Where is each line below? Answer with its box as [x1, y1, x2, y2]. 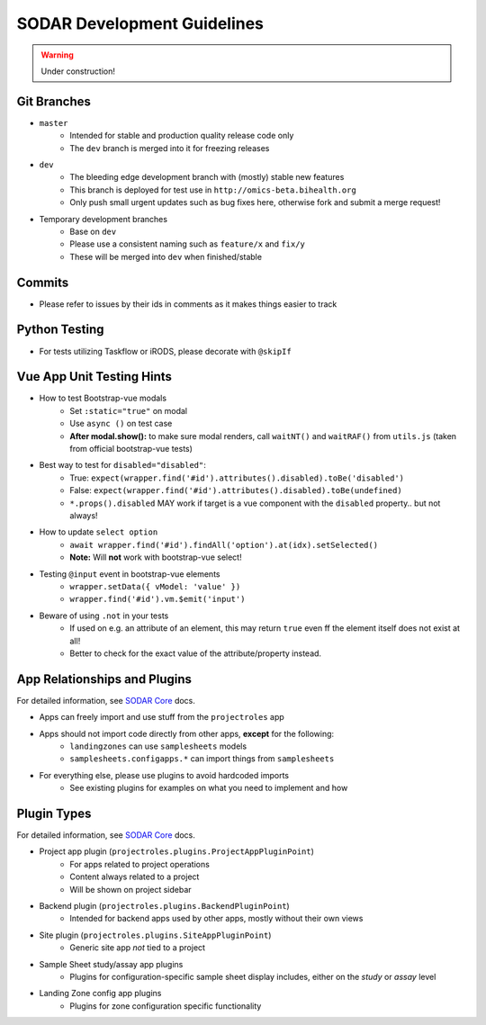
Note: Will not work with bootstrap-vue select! [69, 552, 242, 562]
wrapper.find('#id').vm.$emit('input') [69, 594, 246, 605]
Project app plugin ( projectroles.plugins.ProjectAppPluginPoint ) [39, 846, 315, 857]
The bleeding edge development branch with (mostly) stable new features [69, 172, 345, 183]
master [39, 118, 68, 128]
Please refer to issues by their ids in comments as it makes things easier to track [39, 298, 337, 310]
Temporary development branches [39, 213, 168, 224]
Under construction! [40, 66, 116, 76]
